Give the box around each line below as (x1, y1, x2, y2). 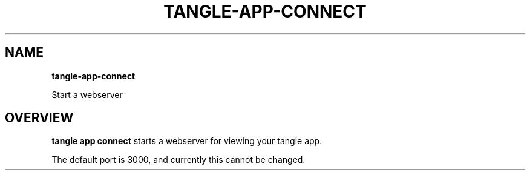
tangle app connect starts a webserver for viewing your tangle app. (51, 136, 322, 147)
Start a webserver (51, 89, 123, 100)
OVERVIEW (5, 110, 74, 126)
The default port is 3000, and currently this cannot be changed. (51, 154, 306, 165)
